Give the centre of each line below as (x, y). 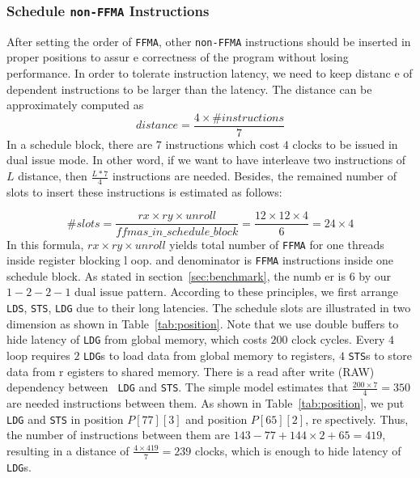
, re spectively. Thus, (357, 419)
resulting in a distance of (68, 450)
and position (216, 419)
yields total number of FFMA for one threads (277, 244)
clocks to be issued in (345, 144)
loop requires (38, 355)
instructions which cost (223, 144)
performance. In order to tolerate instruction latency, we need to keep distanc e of (210, 73)
